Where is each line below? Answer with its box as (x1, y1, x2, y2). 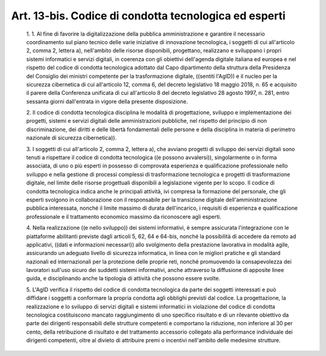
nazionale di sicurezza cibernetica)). (26, 134, 117, 141)
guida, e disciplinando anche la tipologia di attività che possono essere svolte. (26, 275, 220, 282)
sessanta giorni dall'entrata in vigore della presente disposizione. (26, 97, 188, 105)
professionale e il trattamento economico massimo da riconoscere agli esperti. (26, 213, 222, 220)
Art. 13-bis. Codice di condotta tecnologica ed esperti (11, 9, 286, 22)
